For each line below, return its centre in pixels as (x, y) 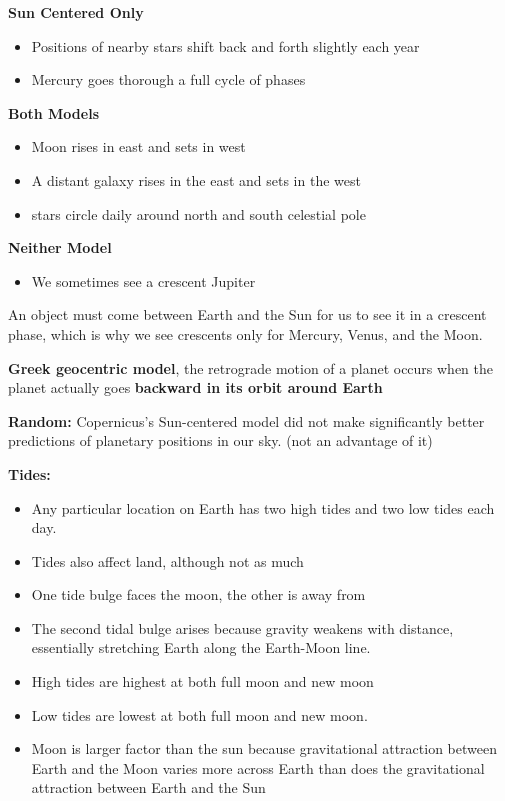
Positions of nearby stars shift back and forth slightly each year (225, 45)
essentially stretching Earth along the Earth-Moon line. (201, 647)
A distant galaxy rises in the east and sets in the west (196, 179)
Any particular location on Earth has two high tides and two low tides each (263, 507)
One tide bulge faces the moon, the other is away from (198, 594)
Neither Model (60, 247)
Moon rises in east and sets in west (138, 146)
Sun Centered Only (76, 12)
